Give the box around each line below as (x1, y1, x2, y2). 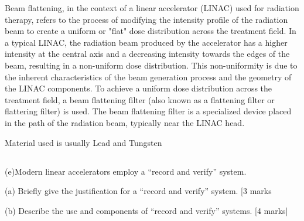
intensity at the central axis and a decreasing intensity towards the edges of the (5, 47, 290, 60)
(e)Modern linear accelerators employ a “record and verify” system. (5, 165, 247, 177)
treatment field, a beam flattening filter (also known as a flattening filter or (5, 93, 275, 106)
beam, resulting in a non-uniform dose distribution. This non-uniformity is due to (5, 59, 298, 71)
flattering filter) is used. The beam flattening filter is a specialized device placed (5, 105, 292, 117)
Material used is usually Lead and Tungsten (5, 136, 162, 148)
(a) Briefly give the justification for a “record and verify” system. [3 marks (5, 185, 272, 197)
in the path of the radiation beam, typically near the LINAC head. (5, 116, 245, 128)
